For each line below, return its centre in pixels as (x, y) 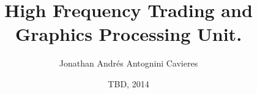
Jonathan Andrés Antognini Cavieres (128, 63)
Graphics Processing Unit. (128, 34)
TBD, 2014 (128, 83)
